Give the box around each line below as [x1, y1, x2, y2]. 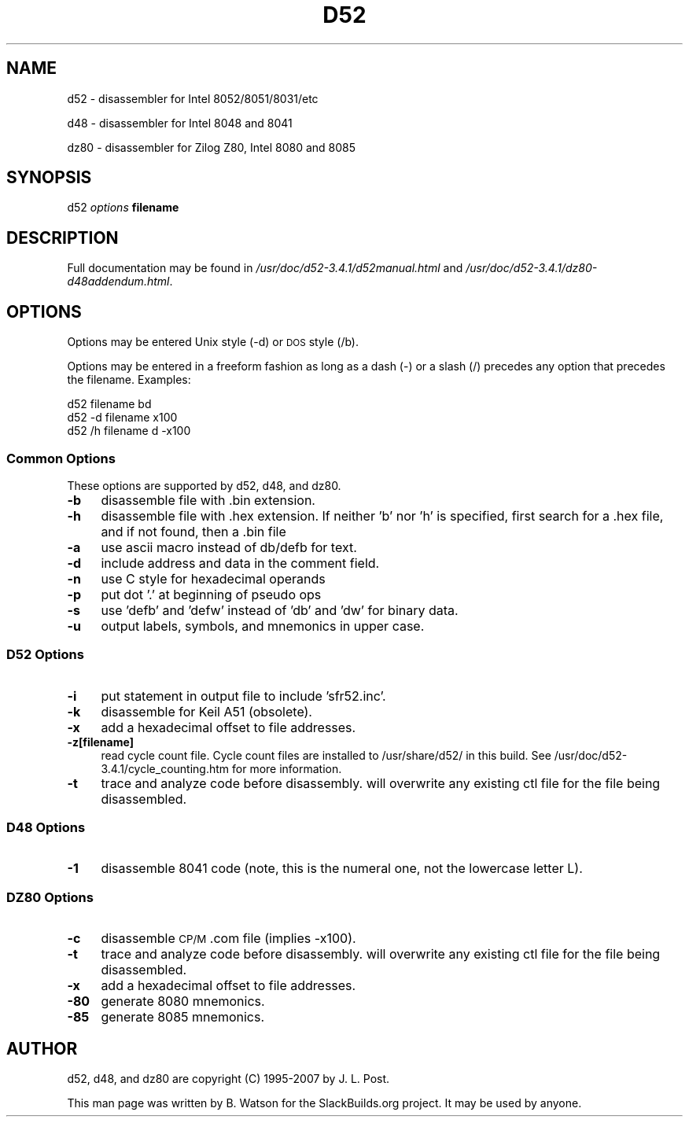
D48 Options [6, 819, 86, 835]
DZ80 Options [6, 889, 94, 905]
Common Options [6, 450, 116, 466]
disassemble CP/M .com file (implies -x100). [101, 930, 356, 947]
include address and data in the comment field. [101, 554, 380, 571]
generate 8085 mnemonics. [101, 1009, 265, 1025]
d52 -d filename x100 [67, 411, 178, 425]
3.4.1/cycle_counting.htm [101, 761, 230, 775]
